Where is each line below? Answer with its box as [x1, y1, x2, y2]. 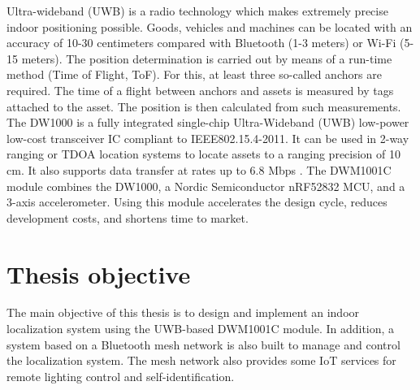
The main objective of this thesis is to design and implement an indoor [6, 304, 360, 321]
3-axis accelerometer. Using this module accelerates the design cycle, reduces [6, 193, 388, 210]
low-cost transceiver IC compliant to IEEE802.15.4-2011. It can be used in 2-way [6, 129, 409, 146]
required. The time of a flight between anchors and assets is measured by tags [6, 81, 394, 98]
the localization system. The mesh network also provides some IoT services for [6, 352, 396, 369]
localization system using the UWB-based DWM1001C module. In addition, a [6, 320, 395, 337]
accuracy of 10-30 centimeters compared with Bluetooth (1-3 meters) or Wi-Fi [6, 34, 396, 51]
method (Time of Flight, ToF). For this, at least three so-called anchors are [6, 66, 382, 83]
